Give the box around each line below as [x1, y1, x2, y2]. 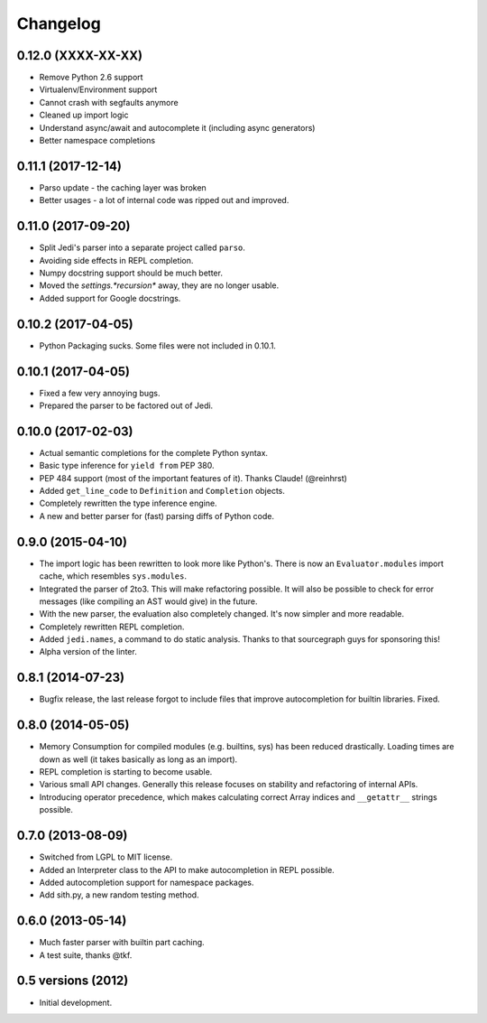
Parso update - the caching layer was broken [39, 181, 207, 193]
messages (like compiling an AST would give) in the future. [39, 596, 258, 607]
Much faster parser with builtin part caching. [39, 937, 205, 948]
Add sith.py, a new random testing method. [39, 889, 199, 900]
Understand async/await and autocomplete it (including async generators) [39, 122, 316, 133]
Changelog [16, 14, 101, 33]
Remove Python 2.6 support [39, 72, 143, 83]
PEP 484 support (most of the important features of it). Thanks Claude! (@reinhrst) [39, 472, 347, 483]
